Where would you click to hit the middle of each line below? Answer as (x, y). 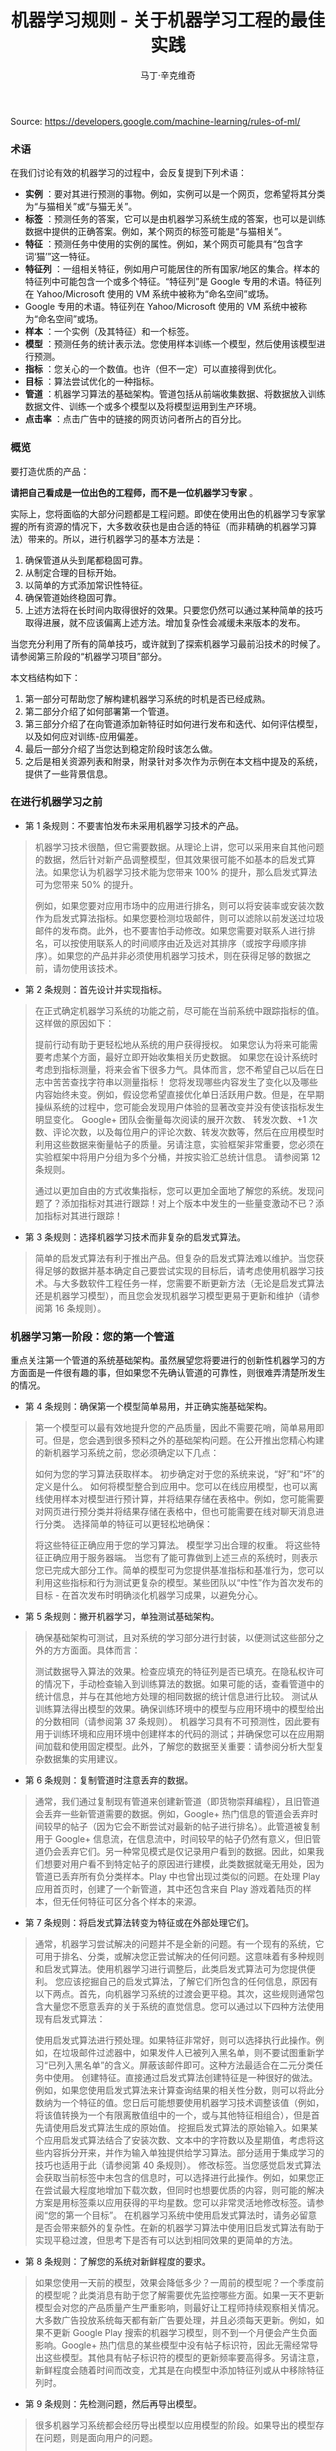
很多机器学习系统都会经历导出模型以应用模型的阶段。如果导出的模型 (175, 2425)
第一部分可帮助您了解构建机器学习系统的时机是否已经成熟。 (147, 698)
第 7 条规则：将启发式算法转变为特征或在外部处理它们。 (139, 1923)
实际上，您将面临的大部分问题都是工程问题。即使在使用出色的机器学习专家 (163, 513)
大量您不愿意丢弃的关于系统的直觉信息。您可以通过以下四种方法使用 (184, 2007)
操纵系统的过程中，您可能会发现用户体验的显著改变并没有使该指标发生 (179, 1107)
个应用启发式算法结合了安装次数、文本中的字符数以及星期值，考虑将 (175, 2140)
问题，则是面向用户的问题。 (100, 2438)
